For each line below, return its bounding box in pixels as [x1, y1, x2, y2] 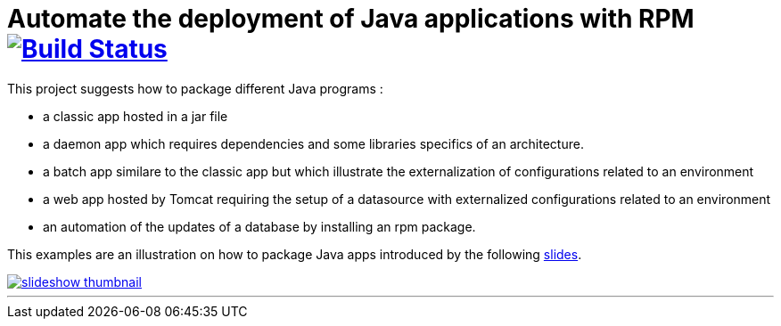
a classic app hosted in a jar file [43, 108, 228, 124]
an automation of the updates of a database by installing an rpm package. [43, 218, 476, 234]
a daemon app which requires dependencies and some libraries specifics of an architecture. [43, 135, 584, 151]
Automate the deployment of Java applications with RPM [7, 4, 695, 34]
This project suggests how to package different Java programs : [7, 80, 383, 96]
